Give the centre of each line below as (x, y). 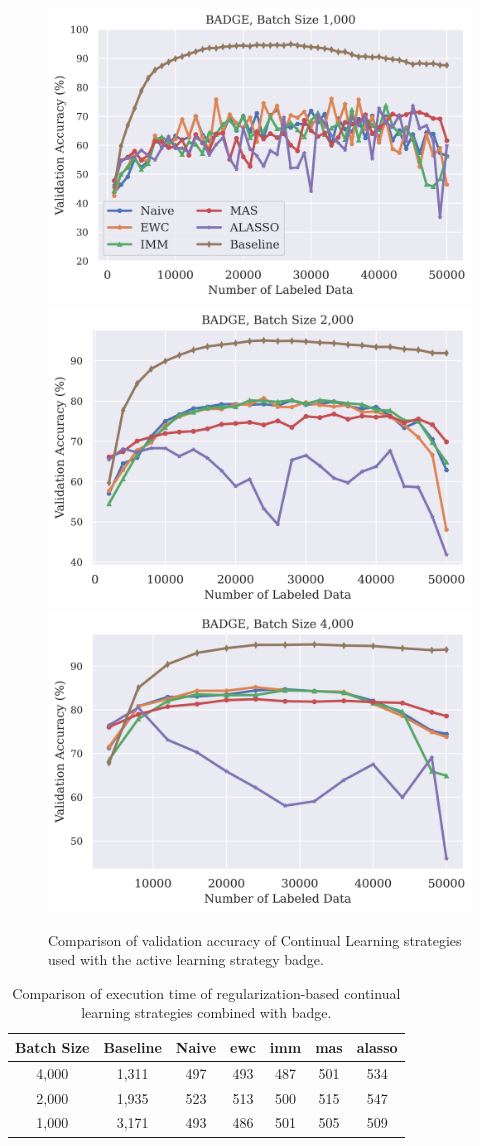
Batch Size (52, 1046)
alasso (377, 1046)
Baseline (132, 1046)
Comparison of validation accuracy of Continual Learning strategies (255, 939)
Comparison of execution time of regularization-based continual (206, 992)
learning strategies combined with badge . (206, 1012)
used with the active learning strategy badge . (186, 959)
